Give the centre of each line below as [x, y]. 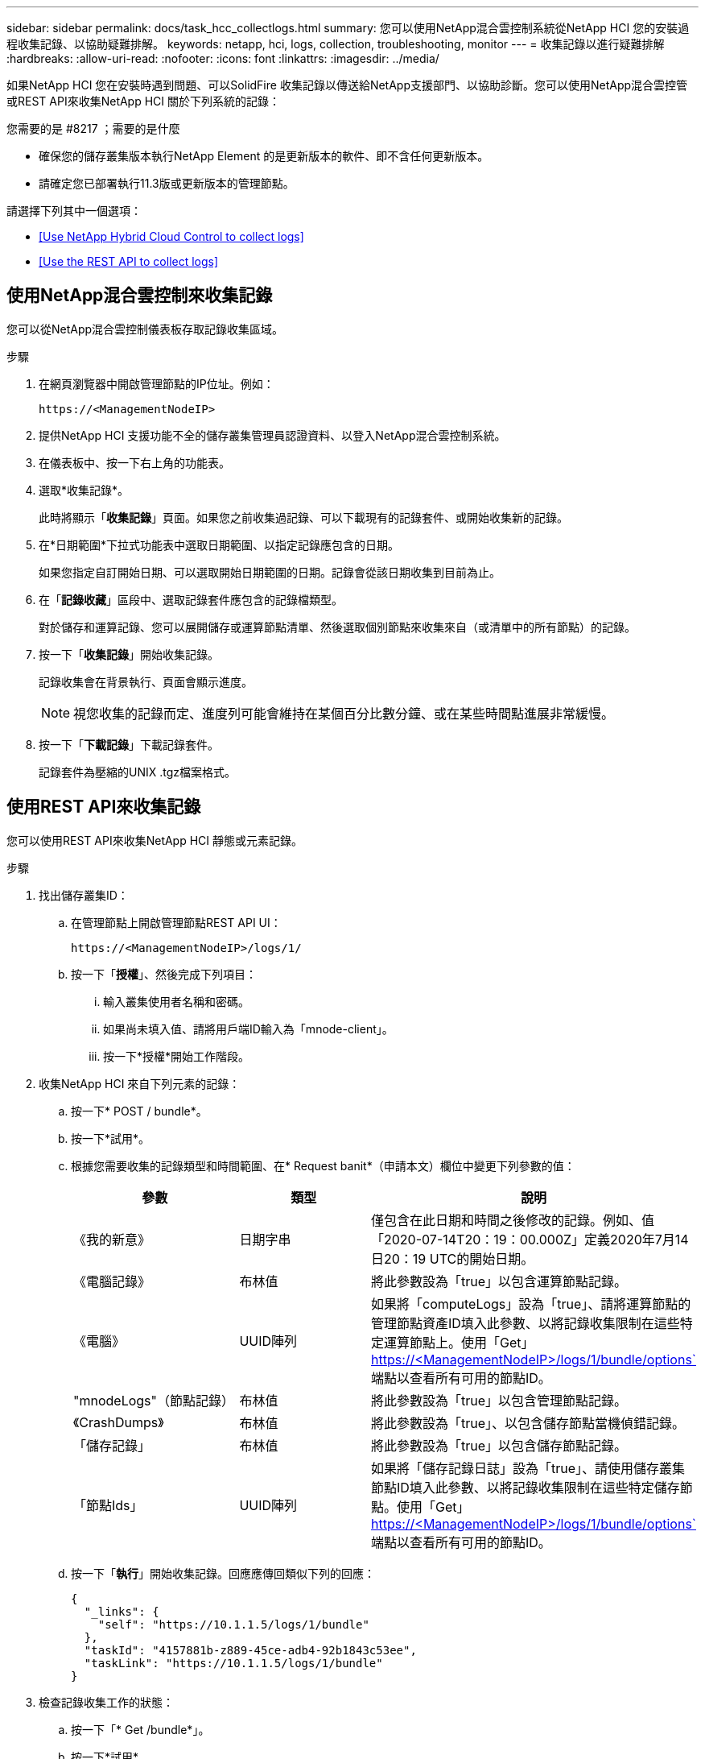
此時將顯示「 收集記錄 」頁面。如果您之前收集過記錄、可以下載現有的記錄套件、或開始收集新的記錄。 [303, 517]
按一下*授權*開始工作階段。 [177, 1056]
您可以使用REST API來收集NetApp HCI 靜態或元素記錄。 [155, 840]
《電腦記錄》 [112, 1281]
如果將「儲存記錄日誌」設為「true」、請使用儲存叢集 [528, 1468]
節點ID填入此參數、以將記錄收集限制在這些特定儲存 [526, 1487]
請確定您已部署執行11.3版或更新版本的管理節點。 [167, 183]
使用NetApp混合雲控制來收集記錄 [140, 296]
